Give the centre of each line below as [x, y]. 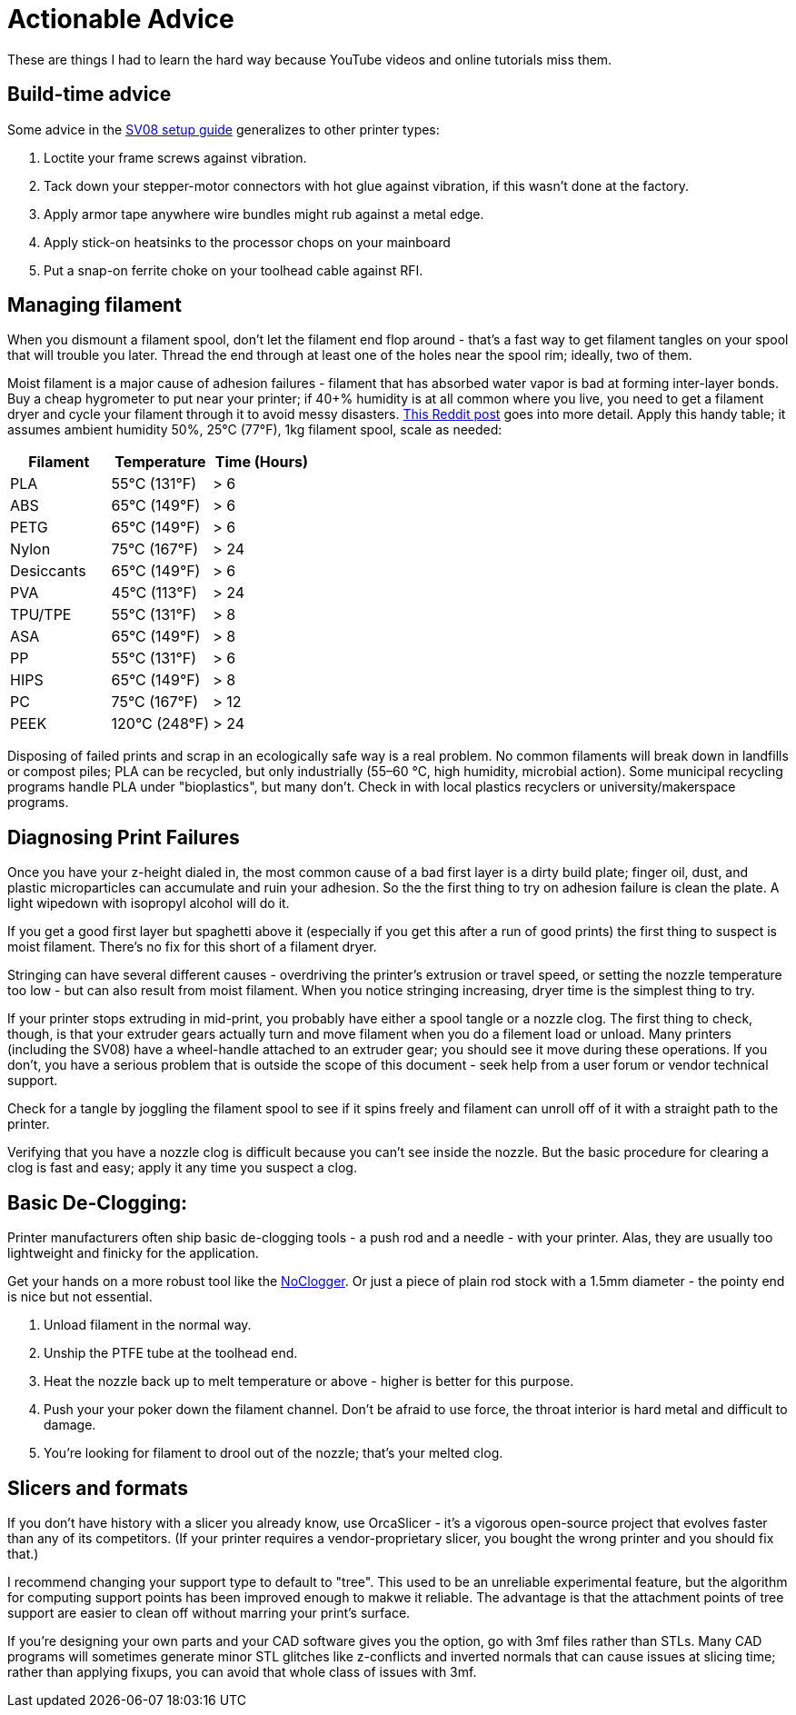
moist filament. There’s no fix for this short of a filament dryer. [192, 947]
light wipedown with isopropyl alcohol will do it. [149, 903]
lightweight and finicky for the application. [133, 1253]
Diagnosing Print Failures [124, 837]
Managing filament [95, 305]
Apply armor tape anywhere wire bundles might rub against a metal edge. [264, 214]
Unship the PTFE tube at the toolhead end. [171, 1353]
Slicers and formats [98, 1488]
